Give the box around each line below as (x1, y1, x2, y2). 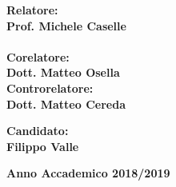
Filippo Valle (6, 137, 79, 154)
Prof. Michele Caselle (6, 17, 126, 34)
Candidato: (6, 122, 69, 139)
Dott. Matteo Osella (6, 64, 120, 81)
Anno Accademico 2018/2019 (6, 165, 170, 181)
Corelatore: (6, 48, 70, 65)
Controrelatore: (6, 79, 94, 96)
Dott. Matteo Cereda (6, 95, 126, 112)
